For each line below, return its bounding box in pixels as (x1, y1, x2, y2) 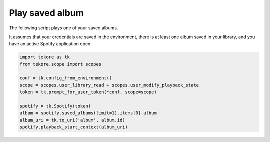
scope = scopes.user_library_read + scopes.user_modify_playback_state (19, 82, 199, 88)
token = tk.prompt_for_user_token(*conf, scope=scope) (19, 89, 157, 95)
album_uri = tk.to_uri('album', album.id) (19, 117, 125, 123)
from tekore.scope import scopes (19, 61, 102, 67)
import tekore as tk (19, 54, 70, 60)
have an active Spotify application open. (9, 41, 92, 47)
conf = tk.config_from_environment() (19, 75, 112, 81)
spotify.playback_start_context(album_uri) (19, 124, 128, 130)
